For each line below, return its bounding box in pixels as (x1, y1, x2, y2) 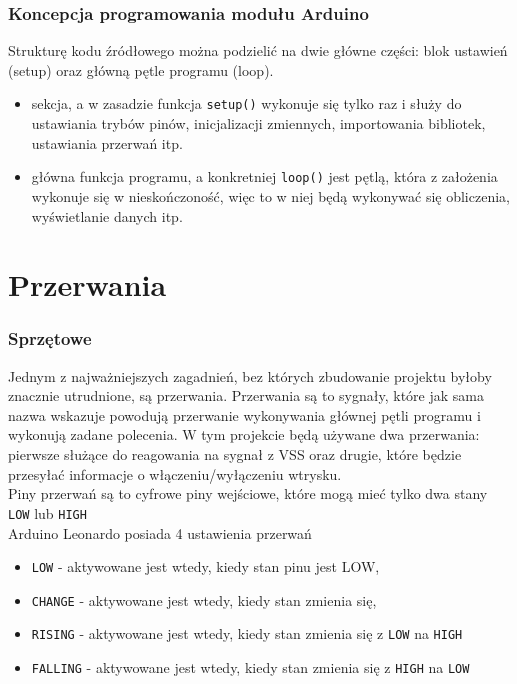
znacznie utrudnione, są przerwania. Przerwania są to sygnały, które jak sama (8, 385, 484, 406)
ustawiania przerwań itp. (31, 132, 183, 153)
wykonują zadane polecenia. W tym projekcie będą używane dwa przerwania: (8, 424, 480, 445)
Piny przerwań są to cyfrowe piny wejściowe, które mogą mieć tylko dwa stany (8, 483, 488, 504)
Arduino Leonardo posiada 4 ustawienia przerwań (8, 522, 312, 543)
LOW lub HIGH (8, 502, 87, 523)
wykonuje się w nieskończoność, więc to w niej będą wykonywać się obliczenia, (31, 185, 510, 206)
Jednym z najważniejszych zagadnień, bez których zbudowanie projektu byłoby (8, 365, 492, 386)
